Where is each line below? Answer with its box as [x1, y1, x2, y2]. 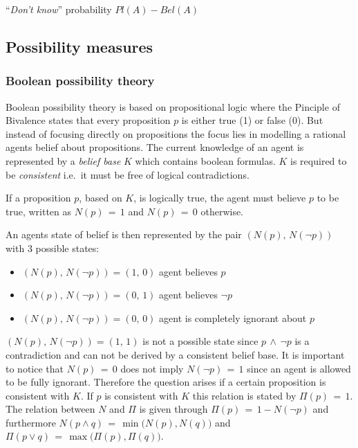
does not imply [120, 361, 184, 375]
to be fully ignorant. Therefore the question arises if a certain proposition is [6, 375, 326, 389]
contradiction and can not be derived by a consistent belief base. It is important [6, 347, 345, 361]
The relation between [6, 402, 95, 416]
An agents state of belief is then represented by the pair [6, 227, 242, 242]
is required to [290, 153, 347, 168]
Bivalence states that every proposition [6, 113, 171, 127]
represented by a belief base [6, 153, 121, 168]
